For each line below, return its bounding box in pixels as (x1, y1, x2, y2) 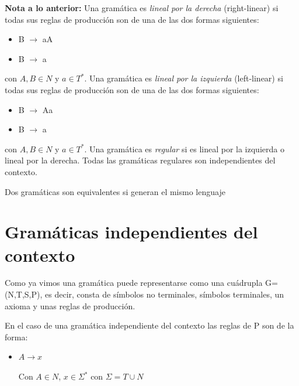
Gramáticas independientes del (5, 220, 258, 244)
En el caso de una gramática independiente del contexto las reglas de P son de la (5, 319, 294, 332)
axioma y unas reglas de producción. (5, 299, 135, 312)
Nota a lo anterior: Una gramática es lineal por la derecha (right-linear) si (5, 2, 279, 13)
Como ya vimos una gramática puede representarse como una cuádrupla (5, 276, 263, 289)
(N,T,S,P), (5, 288, 43, 300)
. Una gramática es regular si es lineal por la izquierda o (84, 142, 284, 155)
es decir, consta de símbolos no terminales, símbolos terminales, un (45, 288, 284, 300)
